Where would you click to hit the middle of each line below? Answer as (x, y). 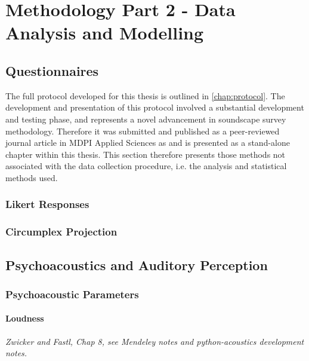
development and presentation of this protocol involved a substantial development (155, 107)
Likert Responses (47, 204)
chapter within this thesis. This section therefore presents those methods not (146, 154)
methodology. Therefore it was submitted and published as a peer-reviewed (143, 131)
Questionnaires (52, 70)
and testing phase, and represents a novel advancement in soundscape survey (146, 119)
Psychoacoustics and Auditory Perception (137, 264)
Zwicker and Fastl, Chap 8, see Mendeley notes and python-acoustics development (155, 341)
